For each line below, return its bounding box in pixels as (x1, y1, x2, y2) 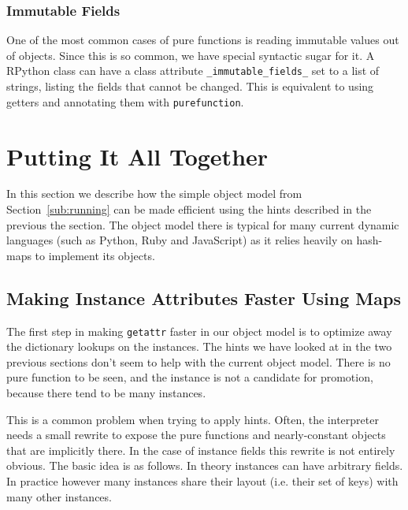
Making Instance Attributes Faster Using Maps (6, 285, 401, 310)
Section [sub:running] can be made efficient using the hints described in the (6, 201, 372, 218)
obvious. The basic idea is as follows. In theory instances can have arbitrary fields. (6, 457, 403, 474)
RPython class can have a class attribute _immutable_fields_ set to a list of (6, 62, 380, 79)
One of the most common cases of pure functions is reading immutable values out (6, 32, 399, 48)
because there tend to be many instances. (6, 385, 206, 401)
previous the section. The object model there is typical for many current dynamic (6, 216, 399, 233)
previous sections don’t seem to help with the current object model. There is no (6, 353, 391, 370)
